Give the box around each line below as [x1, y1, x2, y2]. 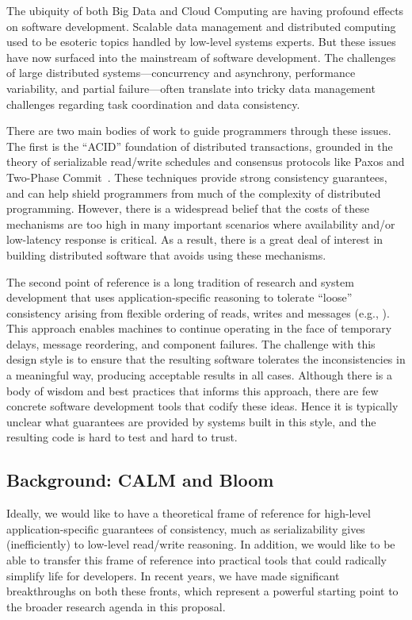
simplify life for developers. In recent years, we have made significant [6, 567, 340, 583]
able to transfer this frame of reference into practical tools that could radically [6, 552, 387, 568]
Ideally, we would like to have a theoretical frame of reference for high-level [6, 505, 371, 522]
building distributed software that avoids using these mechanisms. [6, 246, 326, 263]
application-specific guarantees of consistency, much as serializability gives [6, 520, 365, 537]
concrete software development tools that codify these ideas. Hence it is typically [6, 398, 399, 414]
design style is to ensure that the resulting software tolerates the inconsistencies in [6, 351, 406, 368]
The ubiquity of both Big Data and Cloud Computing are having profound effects [6, 2, 404, 18]
